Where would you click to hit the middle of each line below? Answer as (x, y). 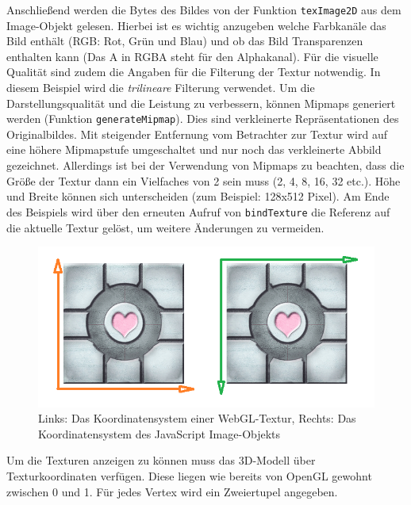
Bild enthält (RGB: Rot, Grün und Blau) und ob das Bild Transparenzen (185, 41)
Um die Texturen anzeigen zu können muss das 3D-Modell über (161, 460)
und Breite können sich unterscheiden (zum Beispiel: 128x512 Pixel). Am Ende (198, 196)
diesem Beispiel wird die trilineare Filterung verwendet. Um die (161, 88)
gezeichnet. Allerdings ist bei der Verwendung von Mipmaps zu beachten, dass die (205, 165)
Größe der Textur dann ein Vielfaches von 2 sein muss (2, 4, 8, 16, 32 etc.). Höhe (204, 180)
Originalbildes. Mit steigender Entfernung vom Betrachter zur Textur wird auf (197, 134)
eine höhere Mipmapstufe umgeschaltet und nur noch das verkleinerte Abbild (194, 149)
